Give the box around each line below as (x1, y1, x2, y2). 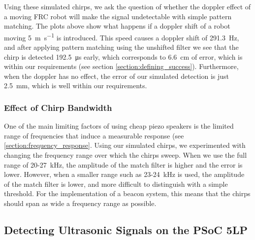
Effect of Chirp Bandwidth (4, 101, 112, 113)
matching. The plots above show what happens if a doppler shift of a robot (4, 21, 230, 31)
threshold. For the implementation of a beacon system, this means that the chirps (4, 188, 251, 199)
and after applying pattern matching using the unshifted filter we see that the (4, 42, 239, 52)
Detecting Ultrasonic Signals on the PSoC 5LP (4, 222, 248, 237)
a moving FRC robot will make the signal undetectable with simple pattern (4, 11, 232, 21)
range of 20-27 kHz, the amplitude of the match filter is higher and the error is (4, 159, 243, 170)
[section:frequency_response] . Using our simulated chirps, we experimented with (4, 140, 246, 150)
